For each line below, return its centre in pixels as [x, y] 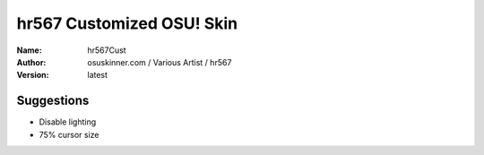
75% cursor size [69, 134]
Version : [33, 75]
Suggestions [53, 101]
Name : [29, 50]
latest [97, 75]
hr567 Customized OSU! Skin [127, 23]
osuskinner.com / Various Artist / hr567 [160, 62]
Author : [31, 62]
